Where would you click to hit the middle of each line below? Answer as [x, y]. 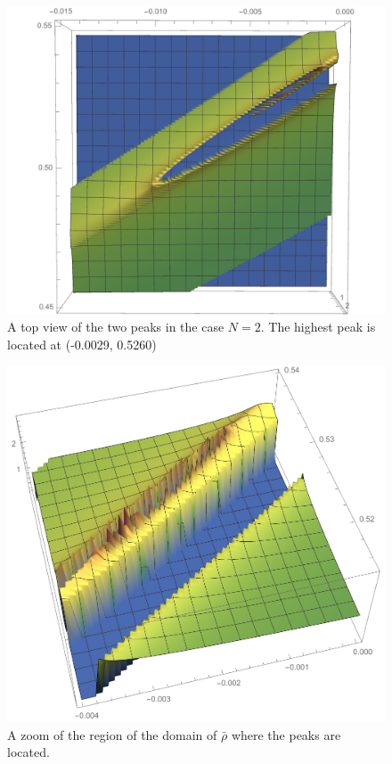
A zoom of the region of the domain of [112, 734]
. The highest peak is [318, 327]
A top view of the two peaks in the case [116, 327]
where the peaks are [286, 734]
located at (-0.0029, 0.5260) [82, 344]
